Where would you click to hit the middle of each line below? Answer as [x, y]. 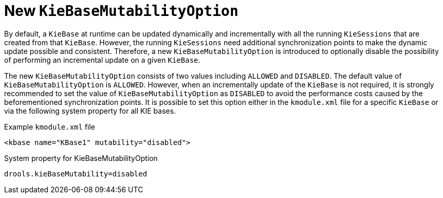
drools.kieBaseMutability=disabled [76, 174]
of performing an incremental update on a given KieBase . [102, 60]
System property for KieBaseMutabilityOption [81, 158]
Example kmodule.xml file [50, 127]
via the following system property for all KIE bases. [90, 111]
